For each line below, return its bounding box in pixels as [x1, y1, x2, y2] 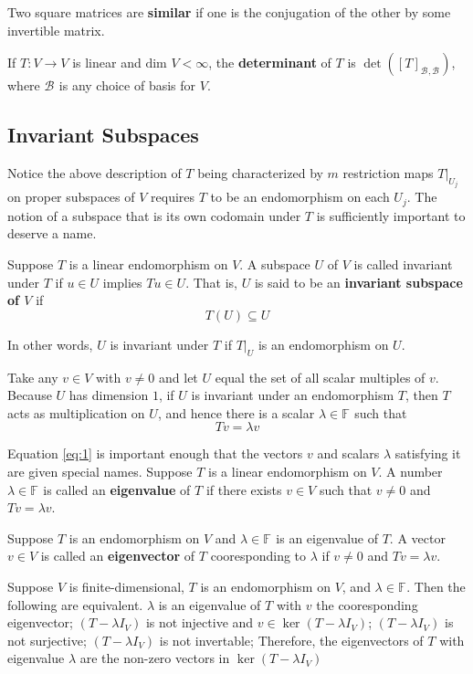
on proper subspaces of [7, 187, 135, 206]
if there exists [205, 479, 282, 499]
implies [102, 272, 142, 291]
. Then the [406, 576, 466, 595]
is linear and [72, 53, 142, 72]
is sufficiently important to [316, 205, 466, 225]
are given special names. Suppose [7, 462, 193, 481]
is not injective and [145, 613, 254, 632]
